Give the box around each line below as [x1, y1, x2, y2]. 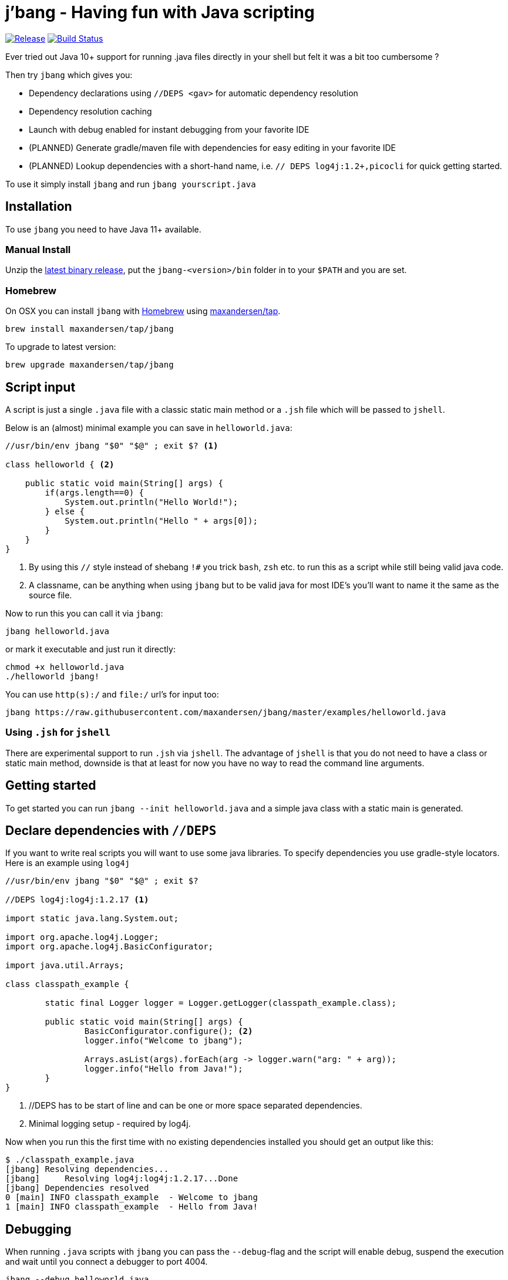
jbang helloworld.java [5, 626, 110, 636]
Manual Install [5, 243, 71, 255]
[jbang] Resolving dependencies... [5, 1164, 169, 1174]
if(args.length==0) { [45, 487, 144, 497]
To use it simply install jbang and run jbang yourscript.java [5, 178, 256, 189]
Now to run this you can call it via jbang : [5, 608, 163, 618]
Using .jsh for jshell [5, 726, 111, 739]
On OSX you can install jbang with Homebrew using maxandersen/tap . [5, 306, 281, 316]
